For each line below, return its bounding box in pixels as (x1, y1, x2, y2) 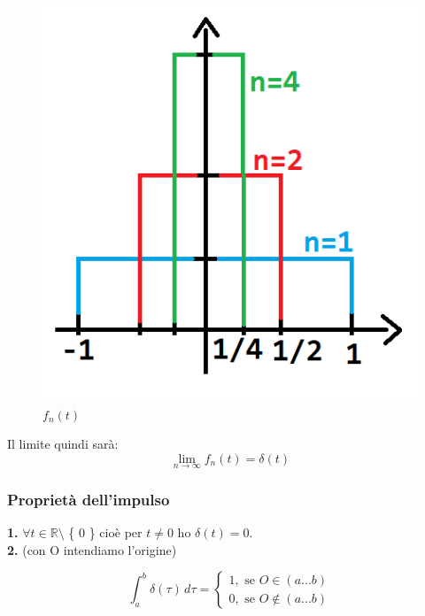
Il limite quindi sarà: (7, 435, 119, 453)
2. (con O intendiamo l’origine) (7, 540, 177, 558)
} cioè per (89, 523, 143, 542)
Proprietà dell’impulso (7, 488, 170, 510)
